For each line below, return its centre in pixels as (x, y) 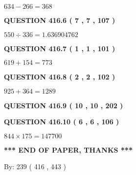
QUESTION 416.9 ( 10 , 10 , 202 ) (64, 105)
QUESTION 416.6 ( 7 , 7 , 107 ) (60, 20)
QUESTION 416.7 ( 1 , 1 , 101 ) (60, 48)
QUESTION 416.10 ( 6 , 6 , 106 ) (62, 122)
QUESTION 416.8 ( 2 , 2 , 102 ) (60, 77)
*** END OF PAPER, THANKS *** (68, 149)
